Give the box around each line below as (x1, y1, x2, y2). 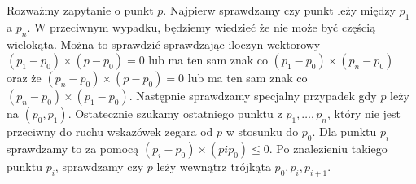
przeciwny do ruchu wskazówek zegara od (7, 123, 213, 140)
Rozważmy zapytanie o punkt (7, 2, 154, 18)
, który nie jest (327, 105, 401, 122)
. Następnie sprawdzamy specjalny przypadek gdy (129, 87, 377, 104)
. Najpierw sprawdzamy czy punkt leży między (163, 2, 396, 18)
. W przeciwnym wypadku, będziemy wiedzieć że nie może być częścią (27, 18, 376, 35)
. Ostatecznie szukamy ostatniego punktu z (68, 105, 282, 122)
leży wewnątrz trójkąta (156, 157, 271, 174)
